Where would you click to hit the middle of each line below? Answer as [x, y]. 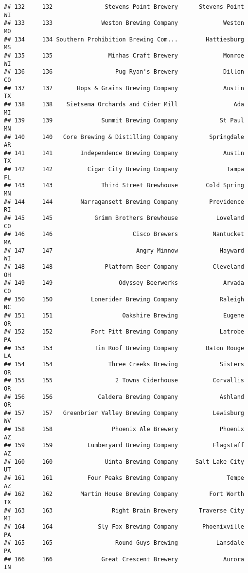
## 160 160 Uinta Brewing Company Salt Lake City [124, 462]
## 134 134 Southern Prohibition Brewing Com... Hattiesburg [124, 39]
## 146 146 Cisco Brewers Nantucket [124, 234]
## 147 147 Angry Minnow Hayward [124, 250]
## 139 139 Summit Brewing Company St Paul [124, 121]
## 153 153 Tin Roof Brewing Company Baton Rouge [124, 348]
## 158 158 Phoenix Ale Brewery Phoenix [124, 429]
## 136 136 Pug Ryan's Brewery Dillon [124, 72]
